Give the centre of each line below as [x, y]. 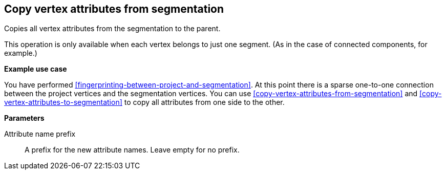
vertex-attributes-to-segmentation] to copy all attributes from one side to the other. [144, 102]
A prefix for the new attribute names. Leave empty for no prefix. [132, 150]
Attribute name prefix [40, 134]
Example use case [36, 69]
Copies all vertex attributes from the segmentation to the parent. [112, 29]
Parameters [24, 118]
